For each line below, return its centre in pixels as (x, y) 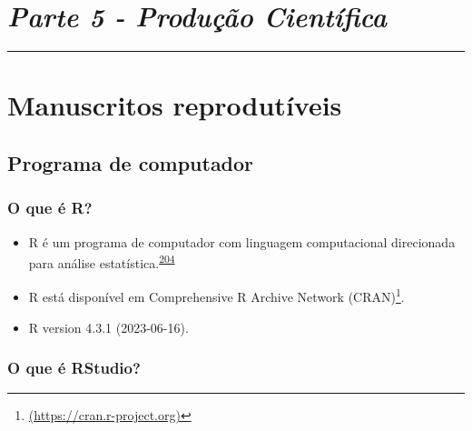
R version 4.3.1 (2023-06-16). (108, 327)
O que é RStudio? (74, 368)
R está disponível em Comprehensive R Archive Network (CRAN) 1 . (216, 295)
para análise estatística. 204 (102, 261)
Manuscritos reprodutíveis (175, 105)
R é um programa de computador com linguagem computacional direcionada (242, 241)
